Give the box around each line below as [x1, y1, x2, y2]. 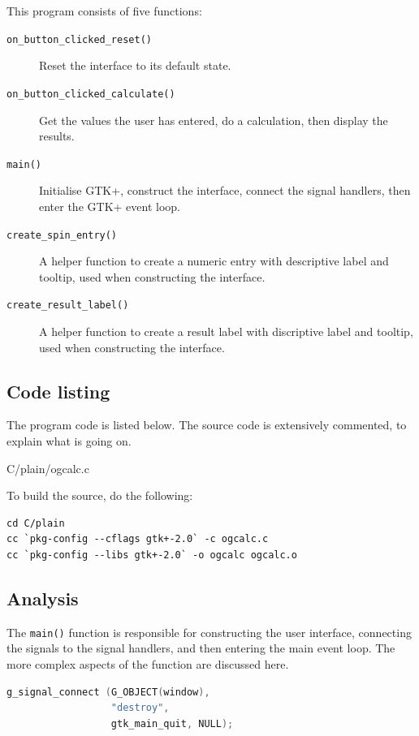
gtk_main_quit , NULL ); [110, 717, 234, 730]
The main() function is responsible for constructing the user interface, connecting [6, 623, 412, 640]
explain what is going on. [6, 433, 132, 450]
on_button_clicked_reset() [6, 33, 152, 45]
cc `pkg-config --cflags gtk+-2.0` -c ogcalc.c [6, 533, 269, 545]
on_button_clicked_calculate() [6, 88, 175, 100]
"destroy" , [110, 702, 170, 714]
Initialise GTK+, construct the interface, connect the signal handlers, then [39, 182, 411, 199]
